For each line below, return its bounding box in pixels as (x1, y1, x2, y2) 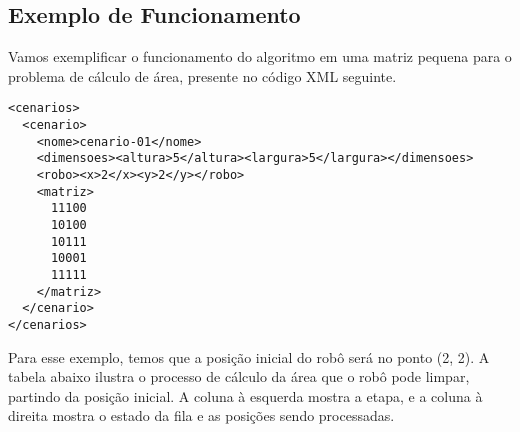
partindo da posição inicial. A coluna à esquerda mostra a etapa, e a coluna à (8, 385, 483, 406)
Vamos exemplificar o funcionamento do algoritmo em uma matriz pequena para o (8, 46, 512, 67)
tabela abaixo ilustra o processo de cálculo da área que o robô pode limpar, (8, 366, 470, 387)
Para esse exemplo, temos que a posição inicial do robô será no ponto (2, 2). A (8, 346, 490, 367)
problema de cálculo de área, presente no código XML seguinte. (8, 65, 397, 86)
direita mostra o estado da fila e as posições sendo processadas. (8, 405, 395, 426)
